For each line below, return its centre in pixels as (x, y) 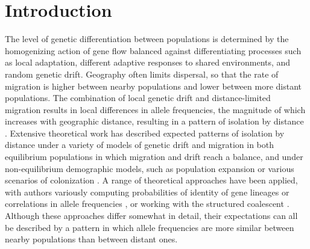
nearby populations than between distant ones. (91, 239)
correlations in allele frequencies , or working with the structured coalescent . (147, 204)
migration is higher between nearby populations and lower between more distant (153, 86)
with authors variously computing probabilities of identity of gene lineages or (147, 192)
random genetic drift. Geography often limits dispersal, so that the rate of (142, 74)
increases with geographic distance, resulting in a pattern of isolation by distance (154, 121)
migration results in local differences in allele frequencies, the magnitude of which (155, 109)
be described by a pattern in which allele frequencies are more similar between (150, 227)
